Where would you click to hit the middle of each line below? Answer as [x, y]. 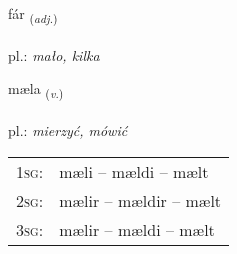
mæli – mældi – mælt [134, 171]
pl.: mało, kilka [54, 54]
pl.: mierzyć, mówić [68, 130]
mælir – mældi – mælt [137, 229]
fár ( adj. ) [33, 14]
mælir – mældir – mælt [140, 200]
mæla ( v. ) [36, 90]
